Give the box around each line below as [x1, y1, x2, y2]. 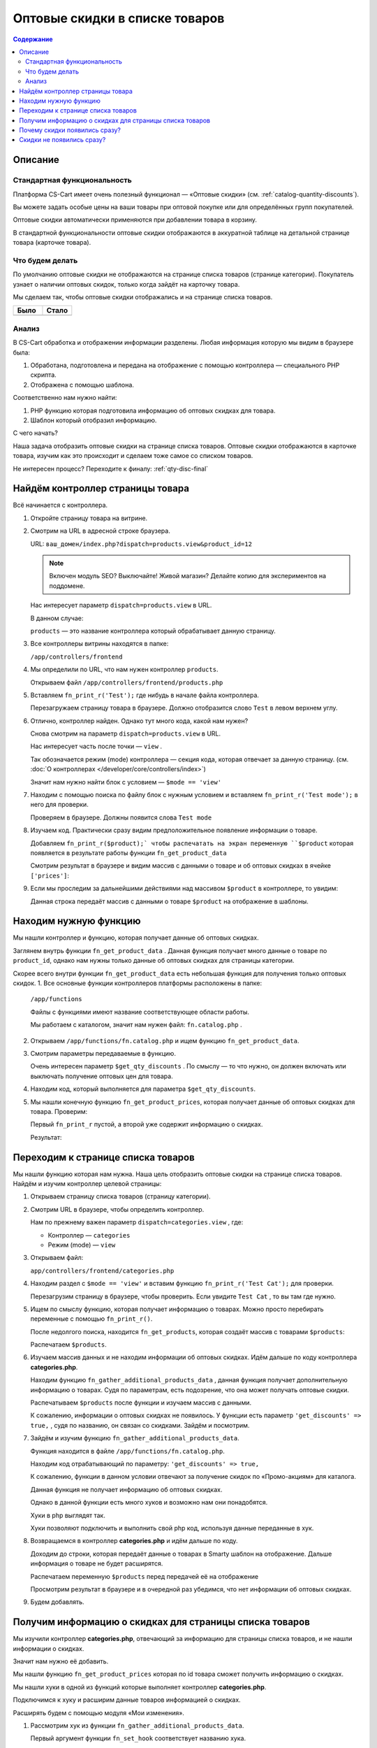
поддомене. [49, 581, 85, 590]
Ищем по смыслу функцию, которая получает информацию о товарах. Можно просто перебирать [30, 1305, 324, 1313]
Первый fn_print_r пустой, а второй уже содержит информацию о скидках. [30, 1120, 263, 1129]
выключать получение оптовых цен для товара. [30, 1072, 174, 1080]
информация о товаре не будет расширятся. [30, 1559, 163, 1568]
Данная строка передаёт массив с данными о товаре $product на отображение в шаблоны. [30, 897, 309, 905]
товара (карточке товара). [13, 238, 91, 247]
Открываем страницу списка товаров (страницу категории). [30, 1192, 211, 1201]
